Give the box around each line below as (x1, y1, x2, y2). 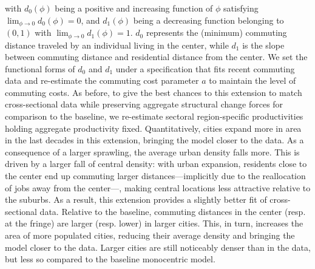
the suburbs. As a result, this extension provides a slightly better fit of (5, 193, 267, 206)
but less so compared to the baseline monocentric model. (5, 253, 215, 265)
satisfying (223, 2, 259, 14)
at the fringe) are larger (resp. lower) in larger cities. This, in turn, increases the (5, 217, 303, 230)
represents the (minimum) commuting (146, 26, 287, 39)
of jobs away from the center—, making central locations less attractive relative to (5, 181, 311, 194)
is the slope (242, 38, 285, 51)
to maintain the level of (209, 74, 296, 87)
